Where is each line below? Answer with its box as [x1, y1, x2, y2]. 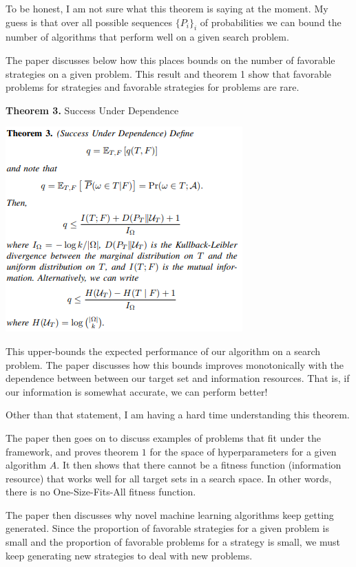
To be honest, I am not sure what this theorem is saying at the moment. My [6, 1, 328, 15]
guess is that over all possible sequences [6, 14, 173, 29]
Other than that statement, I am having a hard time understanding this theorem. [6, 407, 350, 422]
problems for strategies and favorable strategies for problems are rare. [6, 80, 300, 94]
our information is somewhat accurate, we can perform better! [6, 384, 268, 398]
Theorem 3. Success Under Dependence [6, 103, 179, 117]
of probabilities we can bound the [200, 14, 342, 29]
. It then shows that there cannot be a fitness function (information [56, 458, 342, 472]
